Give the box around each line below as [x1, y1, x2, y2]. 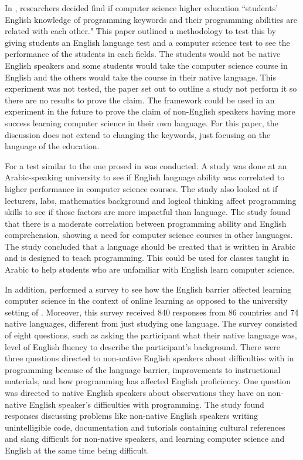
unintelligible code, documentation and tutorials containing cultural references [5, 421, 285, 433]
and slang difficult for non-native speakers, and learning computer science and [5, 432, 285, 445]
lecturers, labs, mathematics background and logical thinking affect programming [5, 194, 297, 206]
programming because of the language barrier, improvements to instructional [5, 363, 281, 375]
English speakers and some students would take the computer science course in [5, 59, 288, 71]
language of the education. [5, 140, 100, 152]
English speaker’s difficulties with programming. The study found [29, 398, 264, 410]
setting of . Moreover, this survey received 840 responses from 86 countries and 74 [5, 305, 299, 318]
